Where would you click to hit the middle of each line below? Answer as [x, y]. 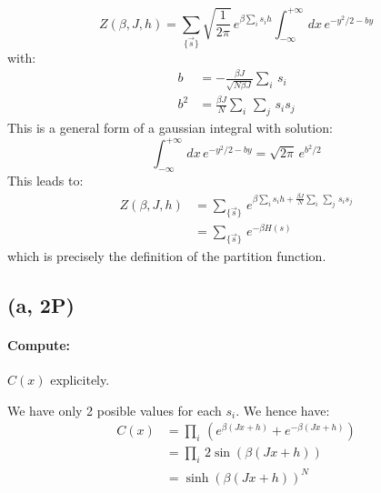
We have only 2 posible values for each [115, 410]
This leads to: [45, 181]
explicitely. [80, 380]
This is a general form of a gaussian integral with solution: [170, 128]
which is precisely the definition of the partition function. [167, 255]
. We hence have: [283, 410]
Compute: [39, 344]
